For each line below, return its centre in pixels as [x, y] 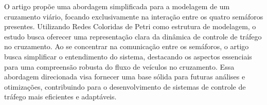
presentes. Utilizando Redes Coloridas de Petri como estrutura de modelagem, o [130, 26]
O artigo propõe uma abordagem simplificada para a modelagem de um [117, 6]
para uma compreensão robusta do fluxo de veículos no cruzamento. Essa [119, 66]
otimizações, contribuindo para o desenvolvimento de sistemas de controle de [125, 86]
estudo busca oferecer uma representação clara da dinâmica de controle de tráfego [133, 36]
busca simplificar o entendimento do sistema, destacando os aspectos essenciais [128, 56]
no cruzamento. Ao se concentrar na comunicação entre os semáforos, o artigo [127, 46]
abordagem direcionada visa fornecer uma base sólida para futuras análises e [125, 77]
